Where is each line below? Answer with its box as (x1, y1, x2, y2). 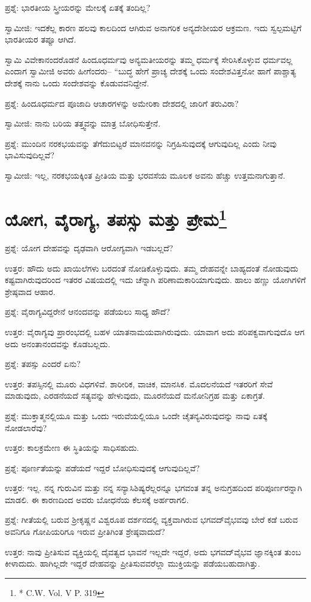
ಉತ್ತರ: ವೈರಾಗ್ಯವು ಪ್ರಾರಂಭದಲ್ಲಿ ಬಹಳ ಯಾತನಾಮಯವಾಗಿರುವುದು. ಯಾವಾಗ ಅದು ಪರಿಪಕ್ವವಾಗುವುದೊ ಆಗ (5, 325, 305, 338)
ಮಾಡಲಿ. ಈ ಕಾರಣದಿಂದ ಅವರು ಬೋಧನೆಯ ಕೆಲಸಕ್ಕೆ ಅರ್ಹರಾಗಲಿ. (5, 493, 189, 505)
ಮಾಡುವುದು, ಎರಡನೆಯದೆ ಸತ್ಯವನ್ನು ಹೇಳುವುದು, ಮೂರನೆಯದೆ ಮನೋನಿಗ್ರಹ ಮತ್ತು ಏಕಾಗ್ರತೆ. (5, 389, 266, 402)
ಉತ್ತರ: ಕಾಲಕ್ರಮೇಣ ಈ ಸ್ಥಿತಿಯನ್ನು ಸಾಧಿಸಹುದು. (5, 441, 139, 454)
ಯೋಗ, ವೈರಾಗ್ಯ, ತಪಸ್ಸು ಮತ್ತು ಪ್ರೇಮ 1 (5, 204, 227, 231)
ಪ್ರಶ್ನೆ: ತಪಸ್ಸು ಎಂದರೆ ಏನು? (5, 357, 81, 370)
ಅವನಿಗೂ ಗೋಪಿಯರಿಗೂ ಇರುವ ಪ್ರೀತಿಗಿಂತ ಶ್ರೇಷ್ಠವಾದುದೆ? (5, 525, 165, 538)
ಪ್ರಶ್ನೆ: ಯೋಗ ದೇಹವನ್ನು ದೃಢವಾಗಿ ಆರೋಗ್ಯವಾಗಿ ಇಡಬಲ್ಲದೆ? (5, 241, 173, 254)
